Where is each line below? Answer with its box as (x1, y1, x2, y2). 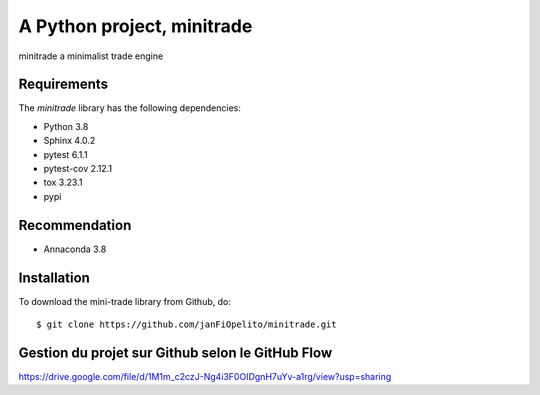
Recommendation (18, 216, 132, 234)
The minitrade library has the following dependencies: (18, 102, 242, 114)
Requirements (18, 76, 109, 93)
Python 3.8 (43, 120, 89, 132)
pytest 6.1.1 (43, 148, 89, 160)
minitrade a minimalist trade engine (18, 50, 164, 62)
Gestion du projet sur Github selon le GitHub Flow (18, 344, 333, 361)
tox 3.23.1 (43, 176, 83, 189)
